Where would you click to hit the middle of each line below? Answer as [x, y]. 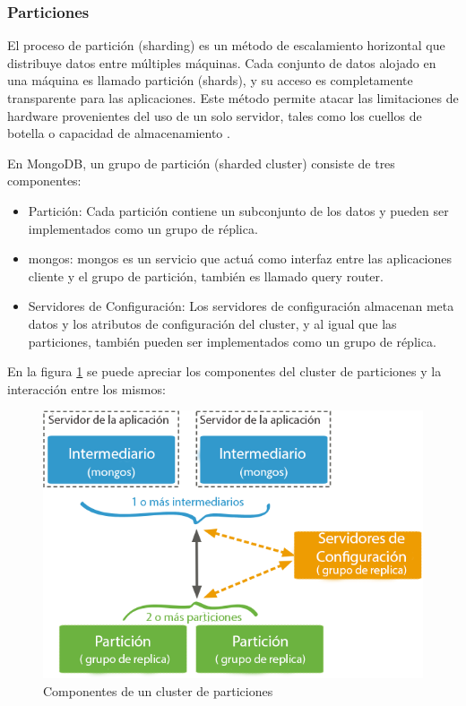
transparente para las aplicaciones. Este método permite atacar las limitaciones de [233, 98]
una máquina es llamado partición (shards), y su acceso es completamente [210, 80]
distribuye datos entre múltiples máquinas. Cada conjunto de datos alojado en [222, 62]
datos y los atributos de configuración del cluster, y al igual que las [212, 323]
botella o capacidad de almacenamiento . [119, 133]
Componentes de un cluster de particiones [158, 690]
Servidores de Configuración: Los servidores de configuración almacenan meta [241, 306]
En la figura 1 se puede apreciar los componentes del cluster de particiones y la [224, 371]
